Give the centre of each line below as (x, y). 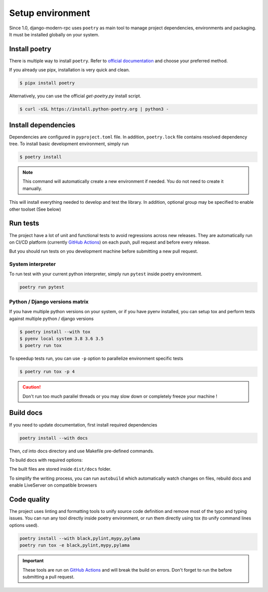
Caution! (32, 387)
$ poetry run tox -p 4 (47, 372)
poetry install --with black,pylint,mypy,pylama (80, 538)
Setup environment (50, 13)
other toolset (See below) (35, 209)
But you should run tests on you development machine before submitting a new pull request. (104, 252)
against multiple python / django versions (51, 319)
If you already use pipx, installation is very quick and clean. (69, 70)
